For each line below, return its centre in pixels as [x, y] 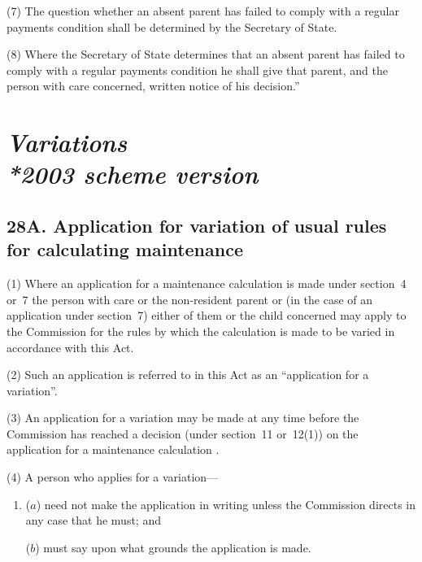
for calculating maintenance [125, 249]
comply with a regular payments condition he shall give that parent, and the [197, 70]
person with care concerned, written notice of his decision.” [153, 86]
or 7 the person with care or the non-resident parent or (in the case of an [190, 299]
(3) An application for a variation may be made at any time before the [183, 418]
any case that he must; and [93, 520]
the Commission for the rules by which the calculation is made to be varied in [201, 331]
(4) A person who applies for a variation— [113, 477]
